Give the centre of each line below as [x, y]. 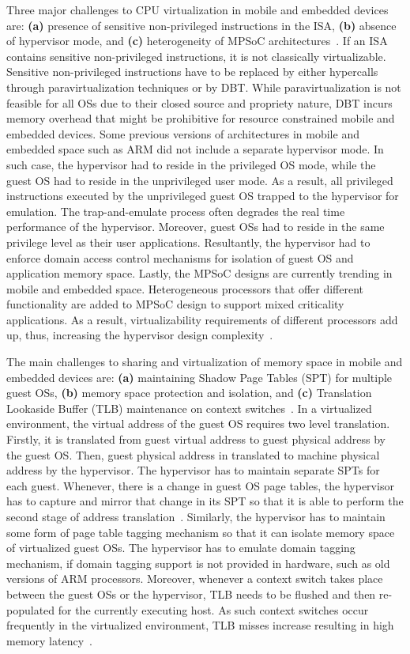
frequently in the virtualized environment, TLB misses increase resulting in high [200, 625]
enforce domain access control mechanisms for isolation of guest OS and [180, 257]
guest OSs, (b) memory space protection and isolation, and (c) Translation [189, 393]
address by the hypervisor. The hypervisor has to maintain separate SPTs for [193, 470]
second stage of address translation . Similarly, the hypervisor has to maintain [196, 516]
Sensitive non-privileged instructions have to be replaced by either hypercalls [192, 72]
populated [31, 609]
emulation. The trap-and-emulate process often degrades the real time [176, 211]
